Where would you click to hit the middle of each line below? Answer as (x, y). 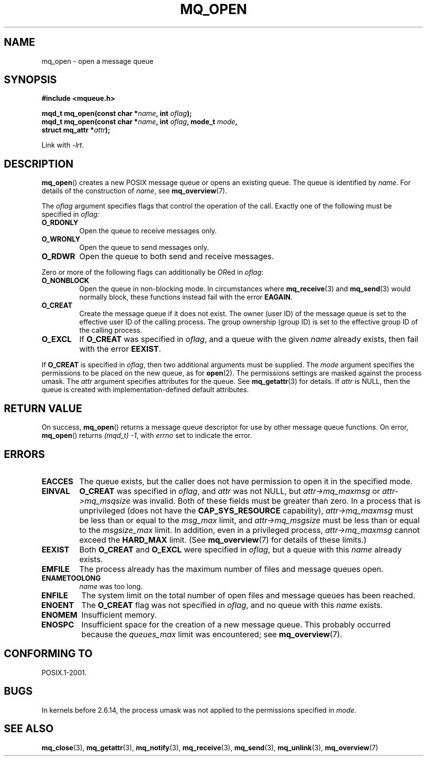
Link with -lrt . (63, 145)
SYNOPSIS (30, 80)
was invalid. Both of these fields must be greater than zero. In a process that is (276, 501)
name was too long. (111, 586)
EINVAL (56, 491)
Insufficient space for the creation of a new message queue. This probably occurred (236, 624)
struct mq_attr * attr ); (76, 130)
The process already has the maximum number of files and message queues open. (231, 569)
